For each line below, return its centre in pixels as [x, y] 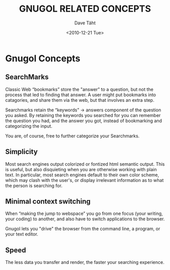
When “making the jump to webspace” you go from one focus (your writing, [84, 214]
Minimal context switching [48, 201]
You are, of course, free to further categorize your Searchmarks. [73, 136]
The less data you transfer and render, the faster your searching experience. [85, 262]
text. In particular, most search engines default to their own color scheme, [82, 175]
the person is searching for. [34, 185]
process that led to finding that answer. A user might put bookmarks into [81, 95]
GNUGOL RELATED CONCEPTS [85, 9]
